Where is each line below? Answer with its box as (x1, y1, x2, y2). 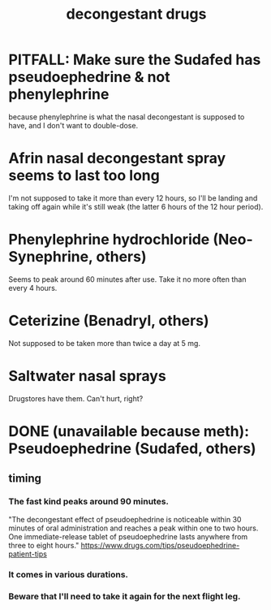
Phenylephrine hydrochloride (8, 231, 210, 249)
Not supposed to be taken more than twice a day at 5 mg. (8, 338, 201, 348)
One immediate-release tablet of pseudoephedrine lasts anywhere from (8, 531, 248, 541)
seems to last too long (8, 167, 160, 185)
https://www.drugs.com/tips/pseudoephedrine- (80, 540, 240, 550)
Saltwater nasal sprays (8, 366, 166, 385)
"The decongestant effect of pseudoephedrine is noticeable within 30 (8, 514, 242, 524)
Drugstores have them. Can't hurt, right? (8, 393, 144, 403)
